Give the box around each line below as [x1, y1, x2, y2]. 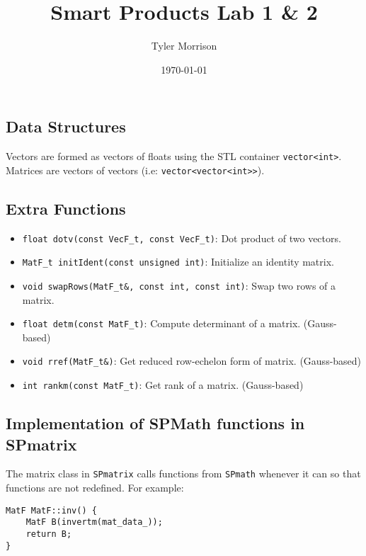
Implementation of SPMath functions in [6, 412, 305, 434]
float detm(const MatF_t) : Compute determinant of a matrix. [22, 316, 301, 331]
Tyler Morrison [151, 38, 217, 53]
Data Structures [6, 115, 126, 137]
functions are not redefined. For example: [6, 480, 184, 495]
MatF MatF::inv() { [6, 505, 97, 516]
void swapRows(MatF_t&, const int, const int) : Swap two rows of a [22, 278, 336, 293]
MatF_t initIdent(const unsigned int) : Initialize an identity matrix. [22, 254, 334, 269]
